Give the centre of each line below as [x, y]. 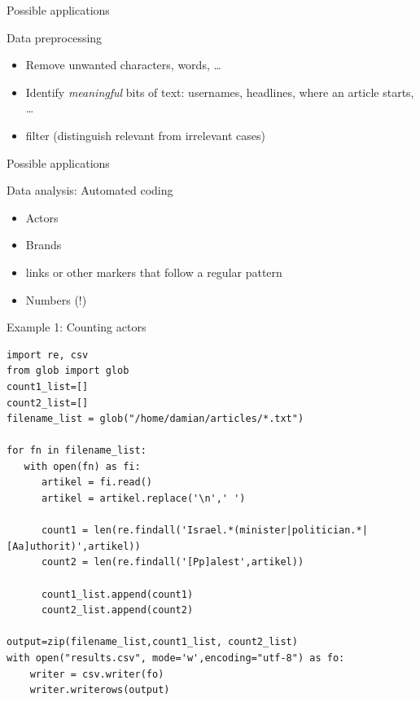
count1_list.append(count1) [117, 594]
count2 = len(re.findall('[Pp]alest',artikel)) [173, 562]
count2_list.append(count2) [117, 610]
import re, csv [48, 355]
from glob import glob [68, 371]
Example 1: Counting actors [77, 327]
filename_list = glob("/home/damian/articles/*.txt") [155, 419]
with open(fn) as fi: [82, 466]
